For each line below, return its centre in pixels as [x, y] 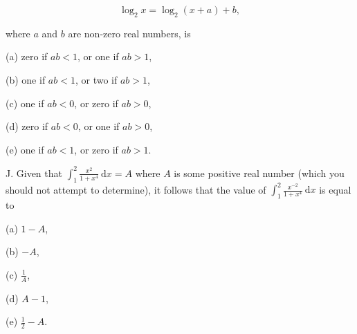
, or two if [96, 79]
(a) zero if [27, 56]
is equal [335, 189]
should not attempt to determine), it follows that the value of [136, 189]
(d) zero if [27, 126]
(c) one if [25, 103]
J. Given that [34, 173]
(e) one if [25, 149]
